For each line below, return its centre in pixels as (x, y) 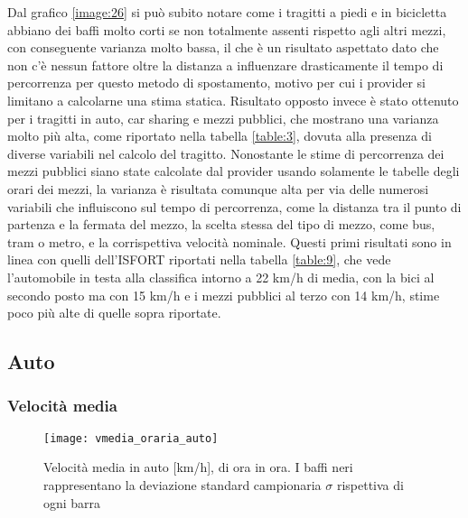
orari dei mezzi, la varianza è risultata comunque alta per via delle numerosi (218, 188)
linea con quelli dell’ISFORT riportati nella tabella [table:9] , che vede (199, 259)
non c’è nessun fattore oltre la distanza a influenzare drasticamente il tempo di (225, 65)
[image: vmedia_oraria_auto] (131, 438)
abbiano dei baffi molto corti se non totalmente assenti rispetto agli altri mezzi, (227, 29)
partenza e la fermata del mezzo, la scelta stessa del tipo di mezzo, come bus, (221, 224)
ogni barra (72, 502)
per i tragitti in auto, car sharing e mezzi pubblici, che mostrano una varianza (223, 118)
